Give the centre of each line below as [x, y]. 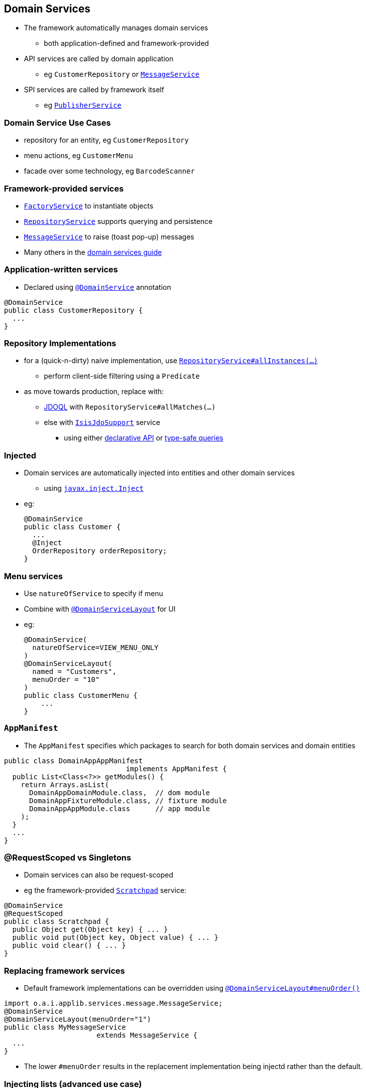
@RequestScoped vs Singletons [68, 858]
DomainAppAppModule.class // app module [120, 808]
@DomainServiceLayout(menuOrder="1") [78, 1019]
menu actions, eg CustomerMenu [79, 156]
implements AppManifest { [176, 768]
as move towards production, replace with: [94, 392]
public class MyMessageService [65, 1027]
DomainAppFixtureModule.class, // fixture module [128, 800]
